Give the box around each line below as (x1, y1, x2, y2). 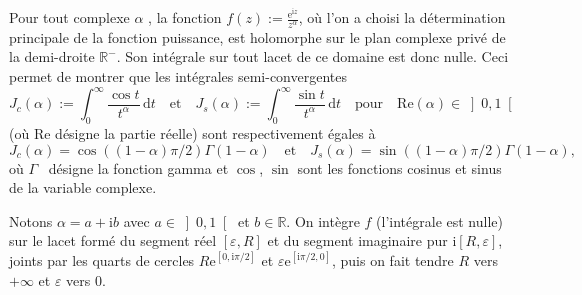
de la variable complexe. (9, 177, 157, 198)
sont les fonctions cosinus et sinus (297, 157, 502, 178)
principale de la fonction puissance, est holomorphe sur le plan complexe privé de (9, 26, 506, 47)
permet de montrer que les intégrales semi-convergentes (9, 66, 347, 87)
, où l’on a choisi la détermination (298, 7, 506, 28)
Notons (9, 210, 53, 231)
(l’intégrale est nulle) (376, 210, 503, 231)
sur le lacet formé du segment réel (9, 230, 217, 251)
